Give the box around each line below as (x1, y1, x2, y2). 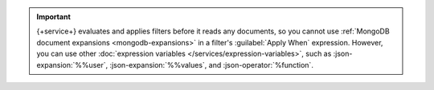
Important (36, 12, 72, 22)
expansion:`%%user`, (36, 60, 108, 69)
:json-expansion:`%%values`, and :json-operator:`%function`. (109, 60, 313, 69)
